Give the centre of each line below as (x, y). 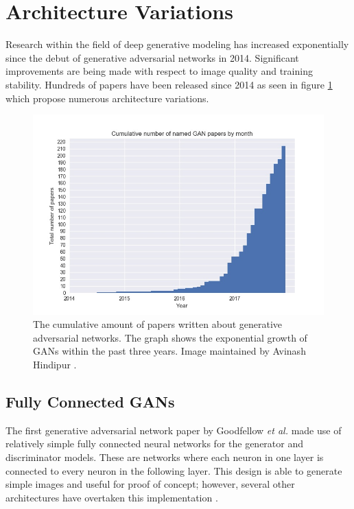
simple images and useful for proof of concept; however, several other (150, 484)
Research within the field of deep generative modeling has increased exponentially (177, 44)
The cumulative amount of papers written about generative (158, 324)
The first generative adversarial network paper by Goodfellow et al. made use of (174, 430)
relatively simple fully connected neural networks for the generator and (155, 443)
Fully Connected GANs (90, 401)
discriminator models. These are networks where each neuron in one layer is (165, 457)
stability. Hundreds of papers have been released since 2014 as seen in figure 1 (169, 84)
